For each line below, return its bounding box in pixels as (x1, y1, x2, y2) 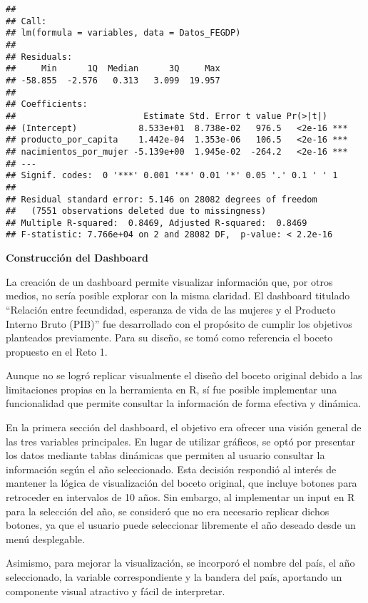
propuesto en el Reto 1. (6, 344, 108, 359)
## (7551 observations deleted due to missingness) (6, 206, 267, 217)
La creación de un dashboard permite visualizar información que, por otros (6, 274, 333, 289)
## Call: (6, 16, 47, 26)
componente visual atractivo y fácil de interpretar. (6, 583, 225, 598)
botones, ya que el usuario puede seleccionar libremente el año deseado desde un (6, 517, 356, 532)
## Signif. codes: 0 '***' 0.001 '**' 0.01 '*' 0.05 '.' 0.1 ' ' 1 (6, 170, 338, 181)
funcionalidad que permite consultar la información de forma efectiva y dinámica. (6, 396, 362, 411)
